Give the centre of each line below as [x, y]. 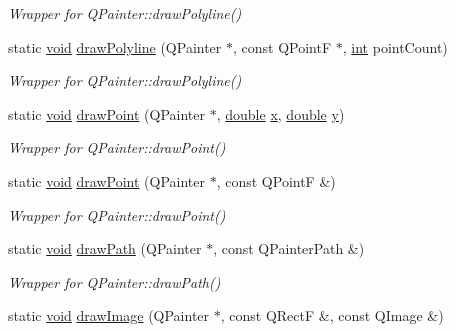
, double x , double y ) [280, 113]
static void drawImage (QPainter [109, 315]
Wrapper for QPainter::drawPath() [114, 281]
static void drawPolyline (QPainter [115, 46]
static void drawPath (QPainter [105, 248]
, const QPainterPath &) [289, 248]
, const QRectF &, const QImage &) [332, 315]
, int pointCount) [395, 46]
